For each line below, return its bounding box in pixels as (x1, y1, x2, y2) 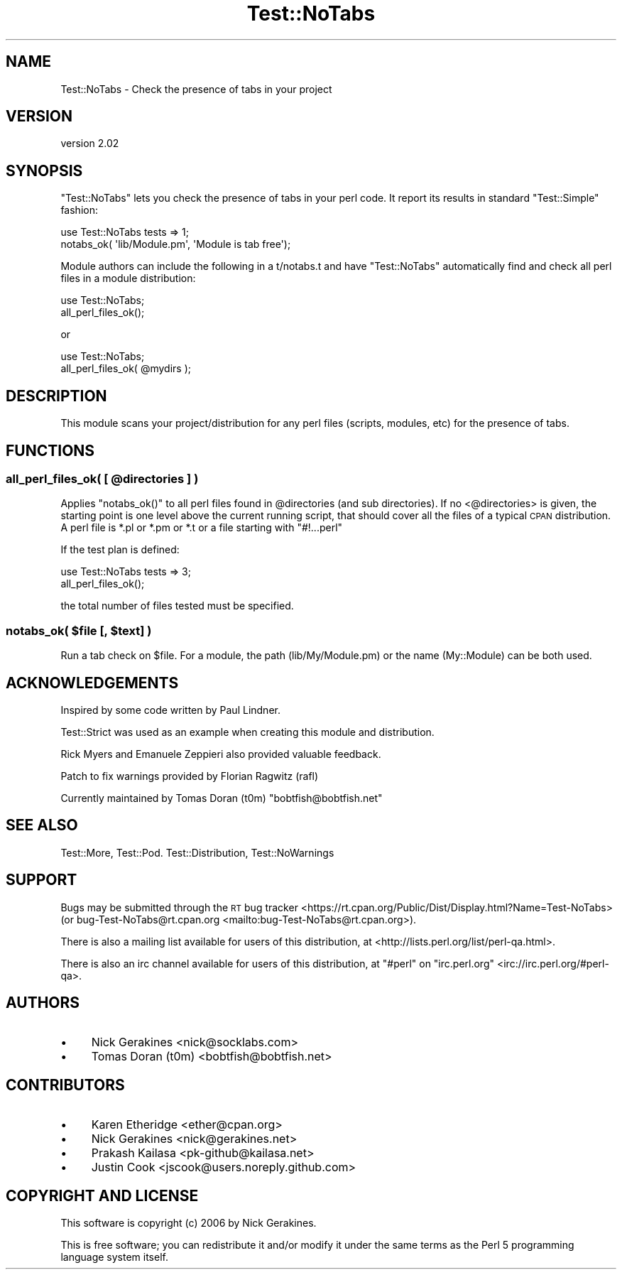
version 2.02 (60, 137, 119, 150)
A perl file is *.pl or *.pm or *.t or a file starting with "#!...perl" (60, 521, 343, 534)
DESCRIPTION (6, 386, 107, 405)
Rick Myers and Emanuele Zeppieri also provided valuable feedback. (60, 747, 381, 760)
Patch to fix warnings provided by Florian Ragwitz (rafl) (60, 769, 319, 782)
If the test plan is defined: (60, 543, 180, 556)
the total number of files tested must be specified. (60, 599, 294, 612)
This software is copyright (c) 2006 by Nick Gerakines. (60, 1217, 317, 1230)
